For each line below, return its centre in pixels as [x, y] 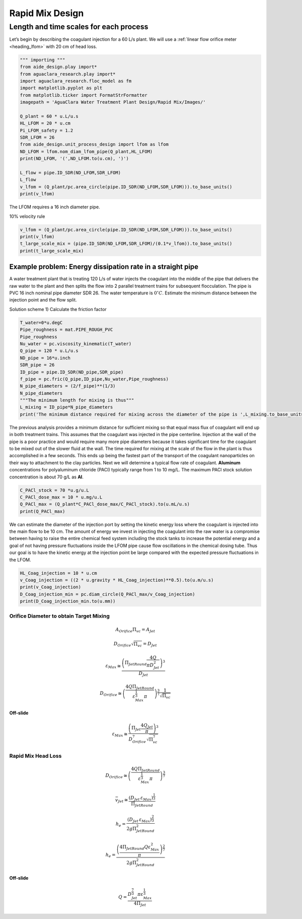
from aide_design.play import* [59, 67]
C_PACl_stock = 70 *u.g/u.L [54, 490]
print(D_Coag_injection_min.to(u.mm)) [68, 601]
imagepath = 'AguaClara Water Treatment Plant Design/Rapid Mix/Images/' [113, 102]
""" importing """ [43, 60]
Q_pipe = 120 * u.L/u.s [49, 351]
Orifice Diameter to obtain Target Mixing [60, 616]
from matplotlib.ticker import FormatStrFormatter [84, 95]
